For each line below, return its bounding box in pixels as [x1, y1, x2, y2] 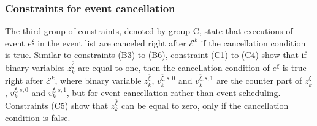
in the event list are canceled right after [37, 36, 186, 49]
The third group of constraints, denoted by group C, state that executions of [5, 24, 293, 37]
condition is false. [5, 111, 71, 124]
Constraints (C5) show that [5, 98, 109, 111]
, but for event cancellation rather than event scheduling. [66, 86, 281, 98]
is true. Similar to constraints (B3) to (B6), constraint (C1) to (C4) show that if [5, 48, 307, 61]
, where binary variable [55, 74, 142, 87]
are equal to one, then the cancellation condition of [78, 61, 270, 74]
